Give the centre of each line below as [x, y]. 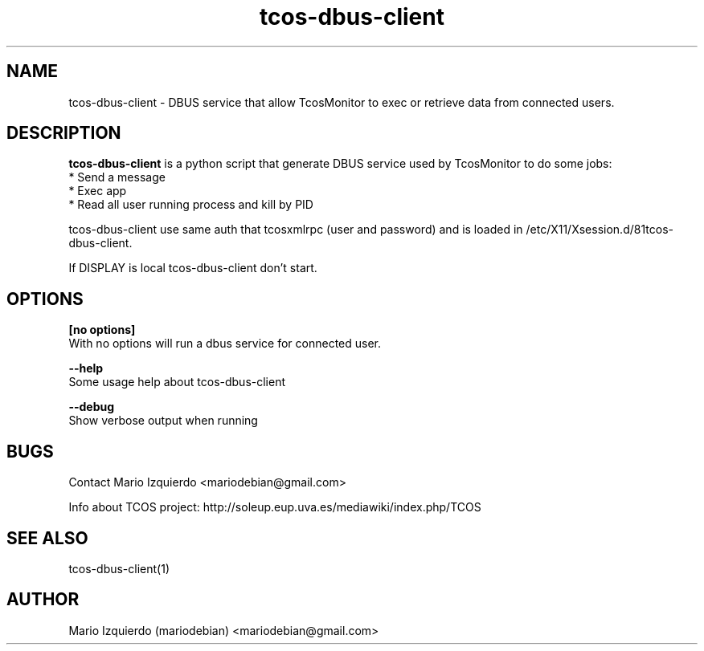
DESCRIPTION [64, 133]
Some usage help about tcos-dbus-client [177, 382]
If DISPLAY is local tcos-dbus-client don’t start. [193, 268]
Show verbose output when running [163, 421]
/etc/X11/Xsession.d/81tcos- [600, 230]
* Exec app [98, 191]
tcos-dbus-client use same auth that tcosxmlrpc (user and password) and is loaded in [296, 230]
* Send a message [117, 177]
